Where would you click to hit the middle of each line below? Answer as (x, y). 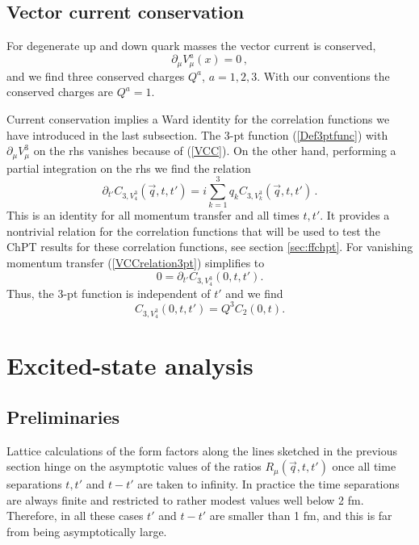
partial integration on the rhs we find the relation (129, 168)
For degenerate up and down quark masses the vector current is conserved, (191, 46)
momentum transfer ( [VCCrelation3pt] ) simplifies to (136, 263)
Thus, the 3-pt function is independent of (109, 293)
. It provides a (355, 215)
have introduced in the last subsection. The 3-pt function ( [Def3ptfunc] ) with (197, 134)
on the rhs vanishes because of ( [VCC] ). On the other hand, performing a (215, 151)
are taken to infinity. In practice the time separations (268, 484)
